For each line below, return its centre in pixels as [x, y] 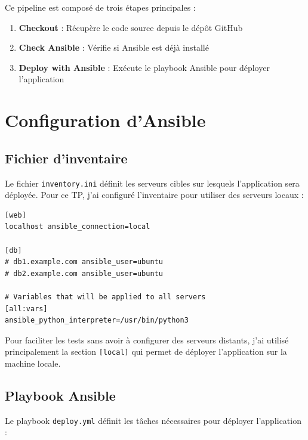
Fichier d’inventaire [66, 158]
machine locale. [33, 363]
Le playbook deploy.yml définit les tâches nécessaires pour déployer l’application [153, 420]
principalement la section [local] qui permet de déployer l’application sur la [146, 351]
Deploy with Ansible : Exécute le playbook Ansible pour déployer [144, 67]
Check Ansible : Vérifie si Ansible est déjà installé [114, 47]
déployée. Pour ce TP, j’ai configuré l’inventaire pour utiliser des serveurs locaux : [154, 195]
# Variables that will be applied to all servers [105, 297]
